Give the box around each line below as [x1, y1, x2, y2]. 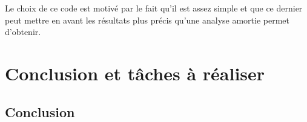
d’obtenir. [5, 25, 41, 38]
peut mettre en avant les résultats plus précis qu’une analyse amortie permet [5, 13, 290, 26]
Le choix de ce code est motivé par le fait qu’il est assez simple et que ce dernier [5, 2, 303, 14]
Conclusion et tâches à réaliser [5, 60, 265, 85]
